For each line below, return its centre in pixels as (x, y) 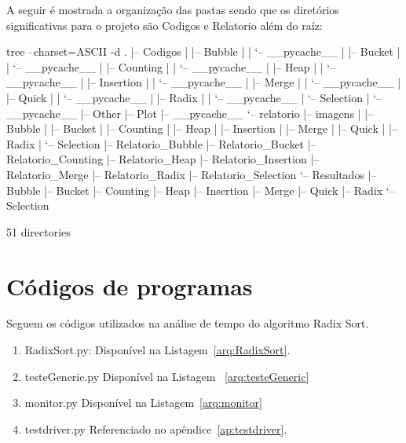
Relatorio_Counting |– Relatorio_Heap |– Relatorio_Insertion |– (163, 159)
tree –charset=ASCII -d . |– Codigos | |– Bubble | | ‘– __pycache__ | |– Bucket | (203, 51)
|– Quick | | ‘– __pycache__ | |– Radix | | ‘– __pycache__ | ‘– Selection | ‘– (194, 97)
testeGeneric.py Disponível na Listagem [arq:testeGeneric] (167, 376)
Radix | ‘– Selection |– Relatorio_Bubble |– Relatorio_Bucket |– (161, 143)
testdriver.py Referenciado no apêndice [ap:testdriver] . (156, 428)
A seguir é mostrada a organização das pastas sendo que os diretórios (173, 9)
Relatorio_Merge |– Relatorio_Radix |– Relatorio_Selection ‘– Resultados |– (192, 174)
